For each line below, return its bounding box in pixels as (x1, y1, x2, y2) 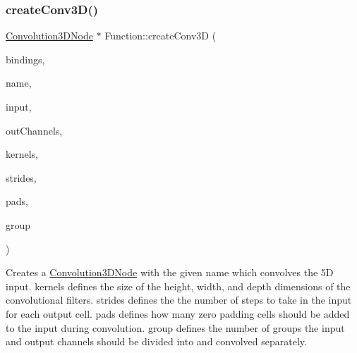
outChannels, (6, 123, 63, 137)
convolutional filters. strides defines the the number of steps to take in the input (6, 292, 352, 307)
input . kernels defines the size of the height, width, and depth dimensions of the (6, 278, 351, 293)
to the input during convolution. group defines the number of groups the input (6, 320, 345, 335)
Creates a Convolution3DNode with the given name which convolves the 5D (6, 265, 334, 280)
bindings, (6, 51, 45, 66)
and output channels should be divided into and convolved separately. (6, 334, 307, 349)
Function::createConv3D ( (104, 28, 217, 43)
